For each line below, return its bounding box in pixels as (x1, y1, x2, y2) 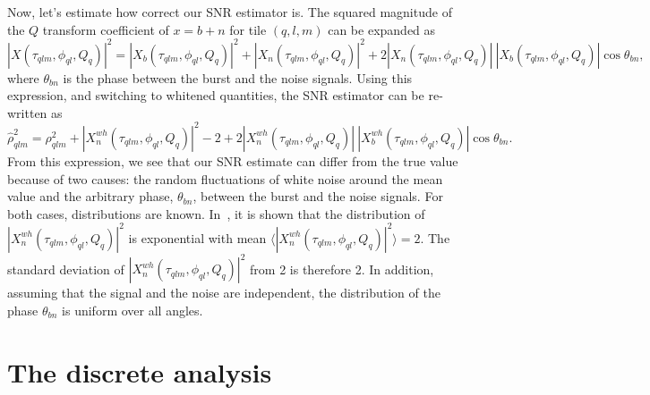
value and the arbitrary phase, (7, 187, 174, 206)
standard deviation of (7, 259, 124, 278)
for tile (229, 20, 267, 38)
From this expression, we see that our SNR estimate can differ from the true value (7, 151, 458, 170)
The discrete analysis (7, 353, 272, 390)
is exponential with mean (128, 228, 267, 247)
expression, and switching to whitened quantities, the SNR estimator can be (7, 86, 424, 105)
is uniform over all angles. (62, 300, 203, 319)
